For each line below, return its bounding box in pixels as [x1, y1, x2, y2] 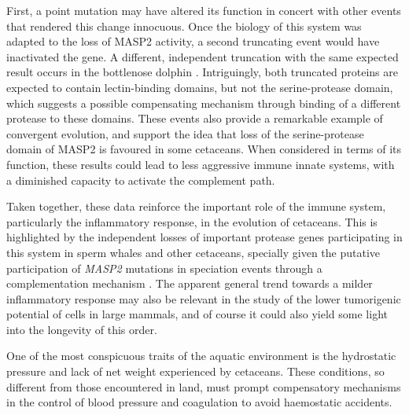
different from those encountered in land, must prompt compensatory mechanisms [6, 378, 401, 395]
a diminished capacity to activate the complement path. [6, 171, 275, 188]
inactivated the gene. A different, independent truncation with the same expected [6, 48, 399, 64]
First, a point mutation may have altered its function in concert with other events [6, 2, 401, 18]
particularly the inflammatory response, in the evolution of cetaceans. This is [6, 213, 378, 230]
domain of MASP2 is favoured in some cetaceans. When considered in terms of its [6, 141, 402, 157]
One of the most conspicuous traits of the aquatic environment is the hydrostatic [6, 347, 396, 364]
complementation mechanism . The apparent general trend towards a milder [6, 275, 373, 292]
